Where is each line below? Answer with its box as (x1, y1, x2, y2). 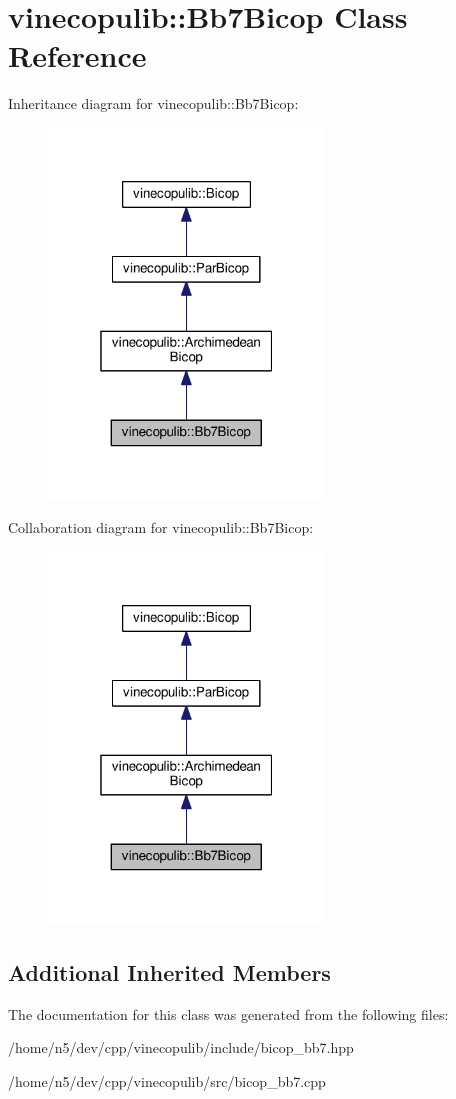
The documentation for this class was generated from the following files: (8, 1003, 449, 1024)
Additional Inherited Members (8, 956, 331, 987)
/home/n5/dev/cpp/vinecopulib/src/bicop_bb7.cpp (8, 1070, 326, 1091)
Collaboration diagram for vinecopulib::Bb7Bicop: (8, 517, 314, 538)
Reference (8, 35, 147, 76)
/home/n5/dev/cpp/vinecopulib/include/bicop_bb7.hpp (8, 1037, 354, 1058)
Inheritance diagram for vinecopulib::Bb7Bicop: (8, 93, 299, 114)
